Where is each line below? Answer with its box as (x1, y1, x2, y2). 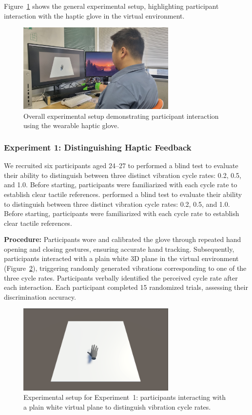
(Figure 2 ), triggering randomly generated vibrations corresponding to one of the (4, 263, 247, 273)
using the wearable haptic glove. (23, 120, 119, 131)
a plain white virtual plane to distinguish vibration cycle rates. (23, 402, 211, 412)
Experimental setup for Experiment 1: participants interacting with (23, 392, 226, 402)
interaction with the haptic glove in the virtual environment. (4, 10, 185, 21)
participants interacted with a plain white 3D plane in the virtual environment (4, 253, 239, 263)
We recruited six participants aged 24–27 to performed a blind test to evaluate (4, 160, 238, 171)
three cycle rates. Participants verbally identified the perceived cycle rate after (4, 272, 238, 283)
